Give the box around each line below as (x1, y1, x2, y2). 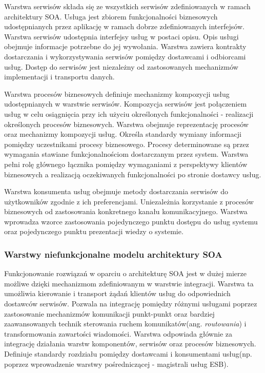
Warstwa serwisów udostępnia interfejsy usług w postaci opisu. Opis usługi (4, 31, 239, 42)
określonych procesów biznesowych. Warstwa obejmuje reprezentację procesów (4, 118, 249, 129)
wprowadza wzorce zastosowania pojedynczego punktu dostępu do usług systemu (4, 216, 258, 226)
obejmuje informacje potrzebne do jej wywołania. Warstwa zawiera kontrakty (4, 41, 247, 52)
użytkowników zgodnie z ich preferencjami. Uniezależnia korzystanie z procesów (4, 196, 254, 206)
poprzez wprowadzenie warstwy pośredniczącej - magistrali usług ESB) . (4, 358, 229, 369)
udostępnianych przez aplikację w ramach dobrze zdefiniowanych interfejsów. (4, 21, 244, 32)
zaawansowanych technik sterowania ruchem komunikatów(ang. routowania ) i (4, 318, 247, 329)
